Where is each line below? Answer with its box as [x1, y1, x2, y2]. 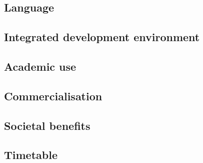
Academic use [4, 58, 76, 74]
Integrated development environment [4, 29, 200, 45]
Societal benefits [4, 117, 90, 133]
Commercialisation [4, 88, 102, 103]
